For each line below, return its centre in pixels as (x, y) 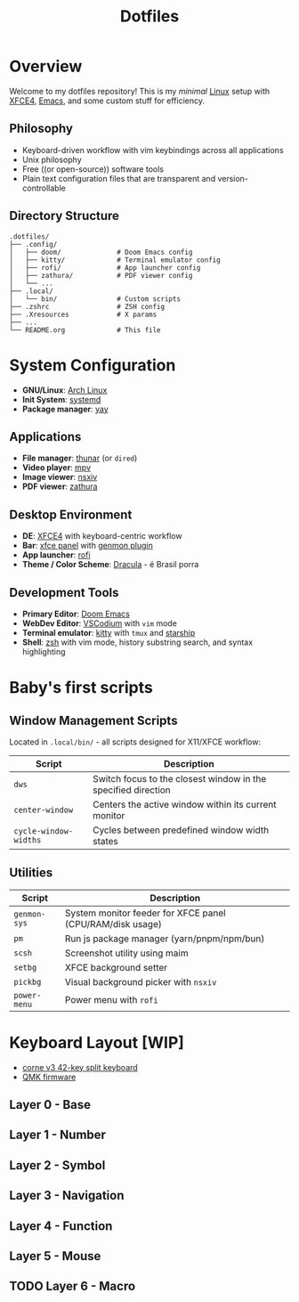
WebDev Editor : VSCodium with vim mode (100, 623)
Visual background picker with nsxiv (141, 981)
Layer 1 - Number (58, 1135)
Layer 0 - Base (50, 1105)
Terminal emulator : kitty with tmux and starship (109, 632)
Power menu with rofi (112, 999)
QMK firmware (49, 1077)
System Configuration (93, 365)
